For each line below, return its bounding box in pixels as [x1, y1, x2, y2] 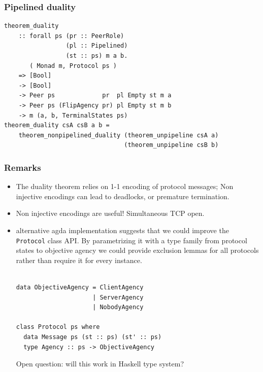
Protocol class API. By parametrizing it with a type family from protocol [16, 235, 247, 245]
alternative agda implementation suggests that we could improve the [16, 225, 229, 235]
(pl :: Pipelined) [65, 42, 128, 50]
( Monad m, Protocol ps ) [29, 62, 117, 69]
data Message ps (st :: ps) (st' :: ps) [23, 333, 162, 341]
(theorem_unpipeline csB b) [124, 141, 219, 149]
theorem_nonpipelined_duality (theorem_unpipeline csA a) [18, 131, 219, 139]
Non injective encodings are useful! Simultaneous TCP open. [16, 208, 205, 218]
